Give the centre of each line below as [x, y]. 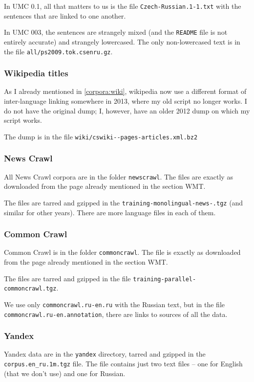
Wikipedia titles [36, 73]
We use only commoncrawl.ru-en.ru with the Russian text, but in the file [115, 304]
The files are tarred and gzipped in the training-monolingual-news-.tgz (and [124, 202]
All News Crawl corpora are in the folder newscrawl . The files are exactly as [118, 176]
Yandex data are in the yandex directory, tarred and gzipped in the [105, 354]
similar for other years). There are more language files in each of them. [110, 212]
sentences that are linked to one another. [65, 15]
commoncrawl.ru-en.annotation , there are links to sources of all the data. [116, 314]
